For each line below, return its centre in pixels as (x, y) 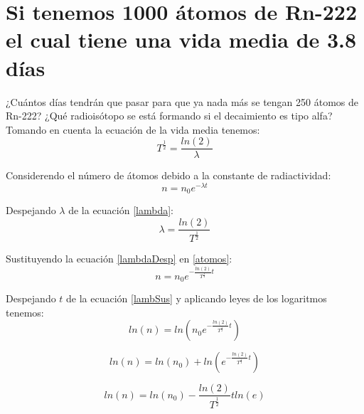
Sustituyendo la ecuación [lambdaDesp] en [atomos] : (119, 259)
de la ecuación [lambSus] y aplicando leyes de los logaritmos (197, 298)
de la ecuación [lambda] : (121, 210)
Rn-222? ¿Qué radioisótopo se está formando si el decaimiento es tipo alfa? (169, 116)
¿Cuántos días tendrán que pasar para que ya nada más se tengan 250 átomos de (182, 101)
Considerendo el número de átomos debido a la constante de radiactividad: (168, 175)
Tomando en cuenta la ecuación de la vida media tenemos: (133, 129)
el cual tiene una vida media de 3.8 (181, 39)
